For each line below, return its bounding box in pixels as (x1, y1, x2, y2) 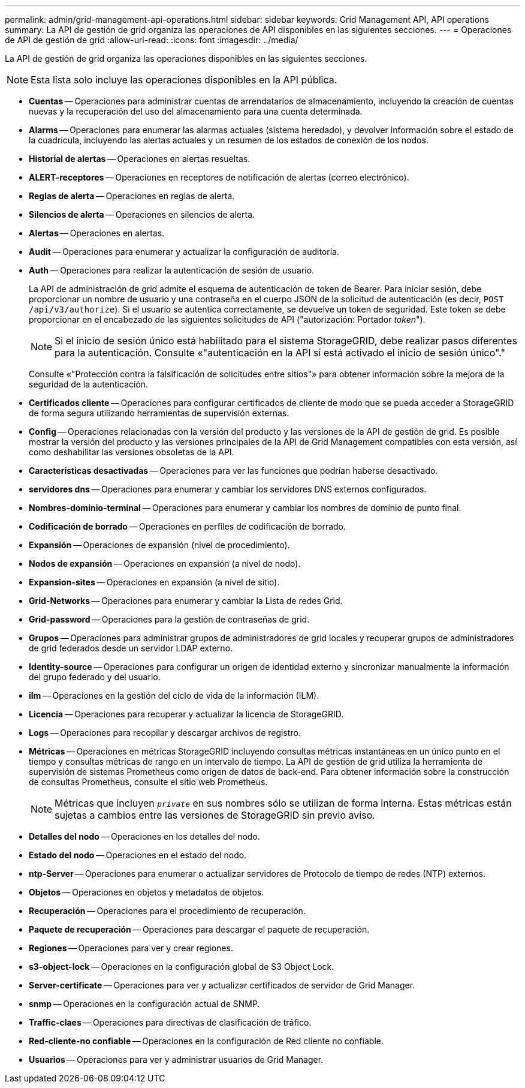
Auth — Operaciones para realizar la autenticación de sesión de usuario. (29, 265, 315, 275)
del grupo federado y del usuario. (29, 672, 161, 682)
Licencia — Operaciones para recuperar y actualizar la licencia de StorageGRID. (29, 709, 344, 719)
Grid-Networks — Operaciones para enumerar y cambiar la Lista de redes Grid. (29, 596, 343, 606)
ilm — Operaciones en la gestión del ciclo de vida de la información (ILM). (29, 690, 319, 701)
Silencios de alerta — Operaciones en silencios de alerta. (29, 209, 255, 220)
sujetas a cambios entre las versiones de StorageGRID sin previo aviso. (55, 809, 375, 821)
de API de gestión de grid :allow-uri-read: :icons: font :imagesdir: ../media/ (5, 35, 298, 45)
